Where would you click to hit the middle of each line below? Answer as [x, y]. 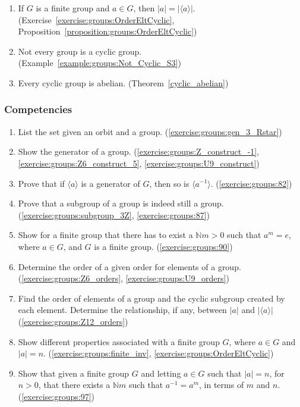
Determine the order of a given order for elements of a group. [130, 266]
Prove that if [41, 183]
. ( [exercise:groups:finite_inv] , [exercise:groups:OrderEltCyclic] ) [159, 353]
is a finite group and [73, 8]
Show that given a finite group [74, 373]
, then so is [169, 183]
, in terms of [222, 385]
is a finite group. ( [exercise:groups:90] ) [163, 246]
